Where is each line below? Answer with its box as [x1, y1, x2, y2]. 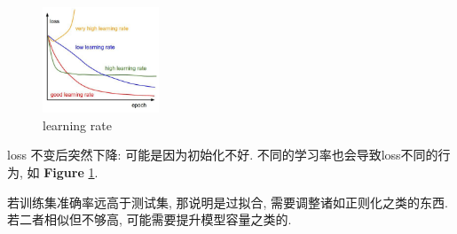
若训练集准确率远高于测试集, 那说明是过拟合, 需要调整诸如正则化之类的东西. [7, 192, 448, 211]
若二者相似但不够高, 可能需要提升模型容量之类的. [7, 210, 292, 229]
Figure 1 [43, 163, 95, 182]
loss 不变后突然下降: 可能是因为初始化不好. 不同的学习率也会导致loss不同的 [7, 145, 438, 164]
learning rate [43, 115, 112, 134]
